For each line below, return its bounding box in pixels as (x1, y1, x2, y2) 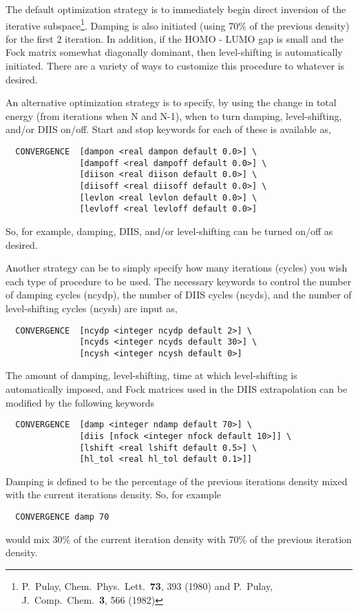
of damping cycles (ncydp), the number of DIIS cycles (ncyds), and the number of (6, 287, 352, 302)
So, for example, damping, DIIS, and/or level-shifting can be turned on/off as (6, 223, 333, 238)
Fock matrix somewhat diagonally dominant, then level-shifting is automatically (6, 45, 343, 59)
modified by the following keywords (6, 395, 154, 409)
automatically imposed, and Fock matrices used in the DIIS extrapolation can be (6, 382, 348, 396)
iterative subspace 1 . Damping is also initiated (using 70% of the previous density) (6, 16, 350, 32)
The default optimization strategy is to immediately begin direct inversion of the (6, 2, 346, 16)
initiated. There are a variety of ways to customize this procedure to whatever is (6, 59, 345, 73)
